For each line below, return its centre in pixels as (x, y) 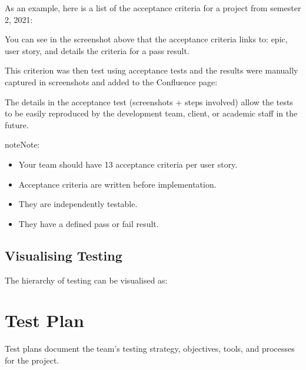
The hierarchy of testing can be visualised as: (86, 280)
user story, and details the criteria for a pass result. (97, 50)
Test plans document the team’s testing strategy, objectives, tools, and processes (150, 349)
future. (17, 124)
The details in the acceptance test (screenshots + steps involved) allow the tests (149, 101)
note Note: (22, 144)
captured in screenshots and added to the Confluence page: (111, 81)
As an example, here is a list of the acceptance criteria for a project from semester (153, 8)
